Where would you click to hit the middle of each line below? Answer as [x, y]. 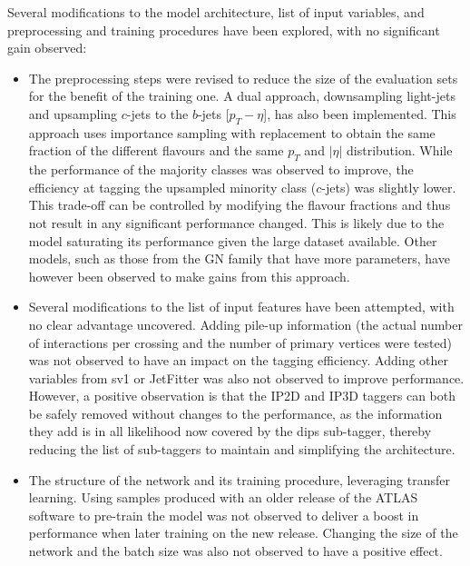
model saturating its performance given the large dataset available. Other [233, 240]
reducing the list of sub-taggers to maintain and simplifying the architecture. [242, 449]
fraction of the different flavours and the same [156, 150]
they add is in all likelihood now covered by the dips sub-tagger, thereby [230, 431]
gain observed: [47, 48]
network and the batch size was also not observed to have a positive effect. [235, 551]
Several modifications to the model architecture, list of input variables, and [216, 12]
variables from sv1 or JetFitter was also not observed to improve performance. [246, 377]
